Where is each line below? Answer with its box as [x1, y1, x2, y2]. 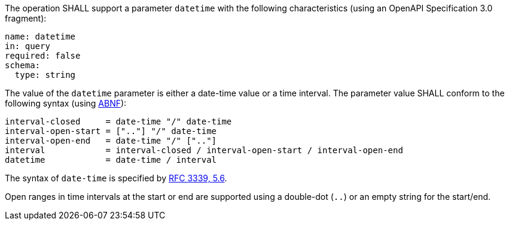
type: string [14, 70, 76, 80]
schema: [5, 60, 41, 70]
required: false [5, 51, 81, 60]
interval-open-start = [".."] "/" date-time [5, 126, 217, 136]
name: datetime [5, 32, 76, 41]
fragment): [5, 13, 47, 23]
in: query [5, 41, 50, 51]
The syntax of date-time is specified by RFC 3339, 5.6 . [5, 173, 227, 183]
